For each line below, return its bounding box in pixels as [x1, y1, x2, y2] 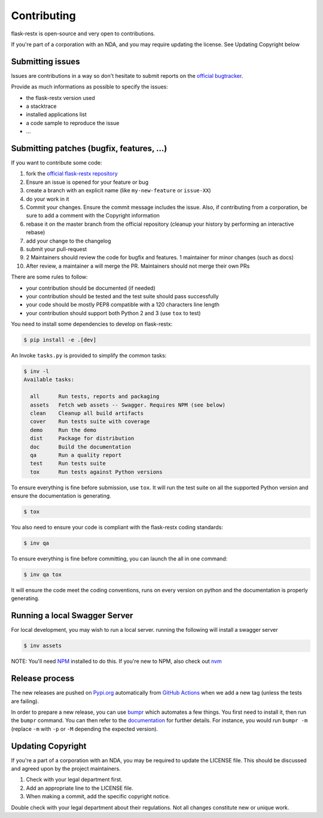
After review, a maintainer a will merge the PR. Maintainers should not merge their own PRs [26, 262, 250, 269]
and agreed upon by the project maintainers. [11, 765, 121, 772]
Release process [11, 674, 75, 684]
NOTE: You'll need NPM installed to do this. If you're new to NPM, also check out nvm [11, 658, 223, 665]
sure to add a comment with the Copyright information [26, 212, 160, 219]
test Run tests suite [30, 460, 106, 467]
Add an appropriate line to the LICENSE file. [26, 784, 134, 792]
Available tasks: [23, 376, 75, 383]
